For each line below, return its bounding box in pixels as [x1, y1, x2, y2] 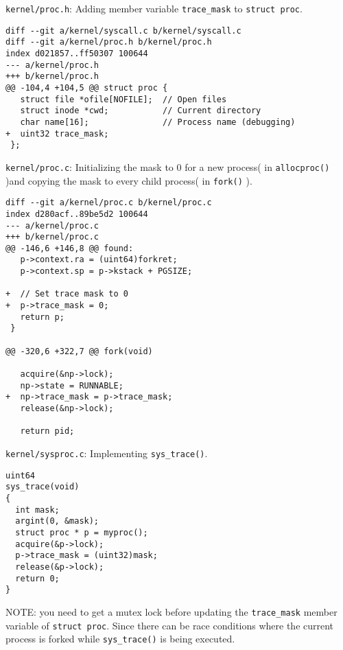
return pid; [20, 426, 75, 437]
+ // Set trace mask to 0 [5, 289, 128, 299]
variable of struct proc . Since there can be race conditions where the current [5, 618, 334, 632]
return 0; [15, 573, 60, 583]
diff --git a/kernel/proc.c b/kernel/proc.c [5, 198, 212, 208]
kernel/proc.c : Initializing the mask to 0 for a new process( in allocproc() [5, 159, 330, 174]
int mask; [15, 504, 60, 515]
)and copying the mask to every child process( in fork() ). [5, 173, 252, 187]
